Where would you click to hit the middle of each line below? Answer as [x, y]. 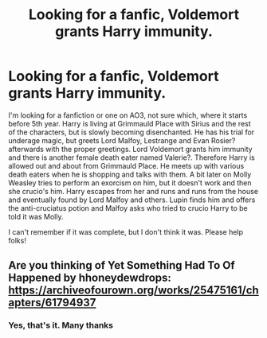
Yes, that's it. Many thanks [61, 325]
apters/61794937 [52, 303]
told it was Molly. [36, 216]
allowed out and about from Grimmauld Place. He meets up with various [126, 165]
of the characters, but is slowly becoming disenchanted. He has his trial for [132, 132]
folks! [17, 240]
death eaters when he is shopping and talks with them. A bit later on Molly [130, 174]
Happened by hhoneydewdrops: [90, 278]
